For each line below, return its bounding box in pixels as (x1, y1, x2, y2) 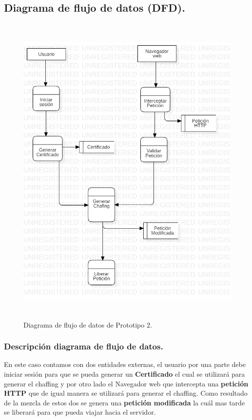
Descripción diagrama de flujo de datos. (4, 340, 163, 352)
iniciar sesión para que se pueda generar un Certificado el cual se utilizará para (4, 368, 245, 379)
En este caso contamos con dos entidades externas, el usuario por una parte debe (4, 359, 246, 369)
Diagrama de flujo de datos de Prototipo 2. (23, 319, 152, 329)
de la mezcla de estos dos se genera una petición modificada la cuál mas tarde (4, 397, 245, 407)
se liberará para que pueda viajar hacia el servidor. (4, 407, 156, 417)
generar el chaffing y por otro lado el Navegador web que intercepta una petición (4, 378, 249, 388)
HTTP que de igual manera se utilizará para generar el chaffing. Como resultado (4, 388, 248, 398)
